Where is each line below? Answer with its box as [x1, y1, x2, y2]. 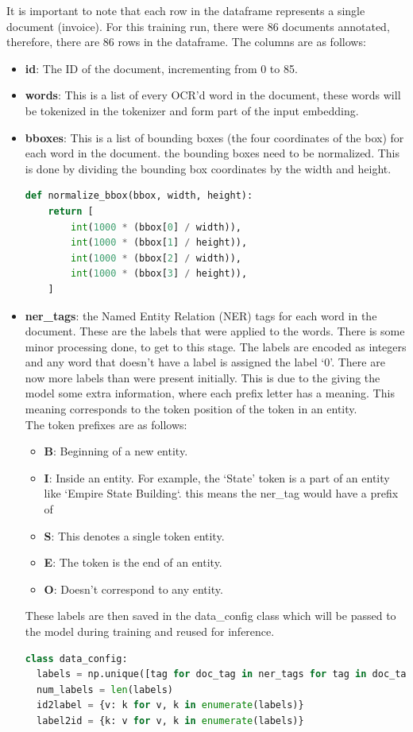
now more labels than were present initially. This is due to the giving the [25, 369, 380, 385]
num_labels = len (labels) [37, 684, 173, 695]
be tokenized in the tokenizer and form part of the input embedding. [25, 102, 359, 118]
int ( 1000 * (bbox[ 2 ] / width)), [71, 252, 241, 264]
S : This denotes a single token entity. [44, 527, 225, 544]
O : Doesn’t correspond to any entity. [44, 580, 223, 597]
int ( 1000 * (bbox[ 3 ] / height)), [71, 268, 248, 280]
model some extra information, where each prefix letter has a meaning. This [25, 385, 395, 401]
